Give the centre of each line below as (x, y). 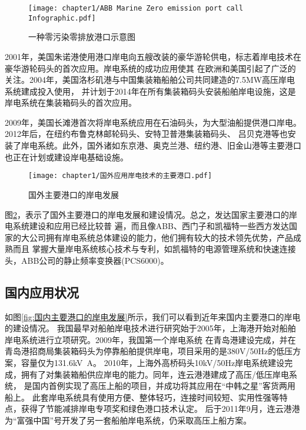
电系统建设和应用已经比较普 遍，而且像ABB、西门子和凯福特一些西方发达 (147, 226)
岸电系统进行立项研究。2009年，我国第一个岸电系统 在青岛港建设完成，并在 (150, 339)
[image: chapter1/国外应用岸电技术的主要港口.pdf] (120, 176)
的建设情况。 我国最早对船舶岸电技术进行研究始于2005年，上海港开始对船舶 (150, 328)
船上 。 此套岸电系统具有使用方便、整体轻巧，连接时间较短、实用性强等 (142, 397)
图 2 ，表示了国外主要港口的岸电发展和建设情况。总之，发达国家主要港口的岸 (151, 214)
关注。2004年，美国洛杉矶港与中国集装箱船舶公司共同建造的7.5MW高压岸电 (150, 80)
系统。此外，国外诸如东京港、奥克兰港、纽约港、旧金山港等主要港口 (169, 145)
